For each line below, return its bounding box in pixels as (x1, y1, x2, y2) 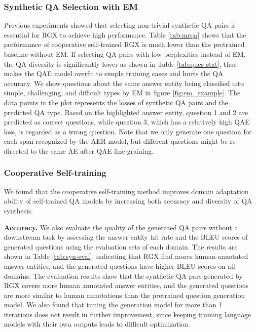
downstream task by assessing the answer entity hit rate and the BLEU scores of (4, 232, 248, 242)
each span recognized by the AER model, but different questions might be (4, 136, 228, 146)
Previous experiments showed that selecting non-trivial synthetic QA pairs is (4, 20, 236, 30)
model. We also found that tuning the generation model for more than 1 (4, 299, 222, 310)
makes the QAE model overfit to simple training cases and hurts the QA (4, 68, 223, 79)
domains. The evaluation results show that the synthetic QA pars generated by (4, 270, 243, 281)
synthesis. (4, 205, 33, 215)
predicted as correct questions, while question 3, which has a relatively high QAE (4, 117, 250, 127)
